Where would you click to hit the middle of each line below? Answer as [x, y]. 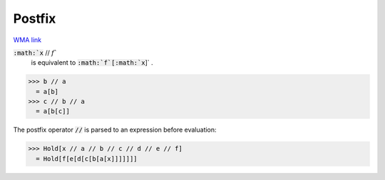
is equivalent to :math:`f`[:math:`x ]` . [92, 63]
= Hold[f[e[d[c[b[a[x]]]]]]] [87, 159]
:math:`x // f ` [35, 53]
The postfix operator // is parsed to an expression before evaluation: [115, 130]
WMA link [27, 40]
